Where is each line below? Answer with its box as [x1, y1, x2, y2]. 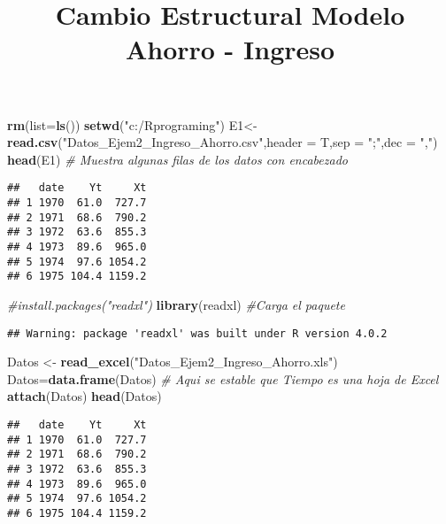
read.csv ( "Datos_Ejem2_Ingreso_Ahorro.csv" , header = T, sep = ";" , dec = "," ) [7, 133, 438, 151]
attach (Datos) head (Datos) [7, 387, 162, 405]
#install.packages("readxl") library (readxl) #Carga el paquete [7, 295, 345, 313]
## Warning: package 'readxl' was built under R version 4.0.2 [7, 327, 388, 340]
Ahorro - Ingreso [125, 31, 335, 67]
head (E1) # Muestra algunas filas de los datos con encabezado [7, 150, 348, 168]
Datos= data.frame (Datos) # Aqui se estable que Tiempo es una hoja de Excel [7, 369, 439, 388]
